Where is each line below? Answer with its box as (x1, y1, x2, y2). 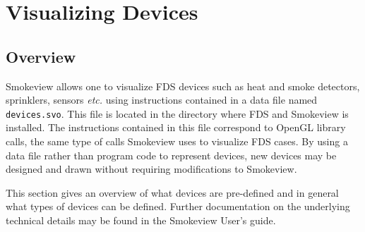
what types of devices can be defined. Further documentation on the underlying (6, 199, 350, 214)
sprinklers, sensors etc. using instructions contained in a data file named (6, 92, 318, 107)
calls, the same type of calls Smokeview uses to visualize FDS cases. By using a (6, 134, 348, 149)
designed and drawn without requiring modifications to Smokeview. (6, 161, 297, 176)
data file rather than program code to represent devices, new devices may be (6, 147, 337, 162)
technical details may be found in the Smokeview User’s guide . (6, 212, 276, 227)
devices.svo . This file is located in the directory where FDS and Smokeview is (6, 106, 349, 121)
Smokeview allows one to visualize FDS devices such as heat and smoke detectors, (6, 78, 360, 93)
